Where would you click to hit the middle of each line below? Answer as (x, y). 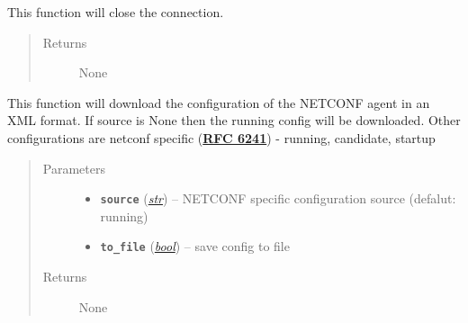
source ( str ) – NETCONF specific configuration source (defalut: (278, 198)
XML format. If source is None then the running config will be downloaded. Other (234, 120)
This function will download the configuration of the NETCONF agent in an (219, 102)
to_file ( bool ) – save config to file (195, 246)
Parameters (74, 168)
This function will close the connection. (116, 12)
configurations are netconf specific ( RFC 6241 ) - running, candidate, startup (221, 137)
